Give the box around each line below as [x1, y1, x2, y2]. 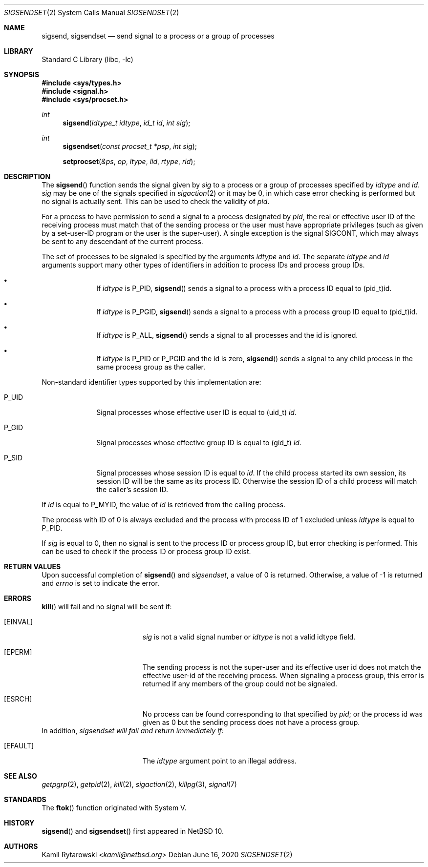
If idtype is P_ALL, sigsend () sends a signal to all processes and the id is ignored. [96, 331, 358, 339]
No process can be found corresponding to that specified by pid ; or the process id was [142, 710, 423, 718]
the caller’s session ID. [96, 485, 169, 494]
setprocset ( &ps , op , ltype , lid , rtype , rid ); [63, 157, 195, 165]
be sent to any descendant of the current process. [42, 237, 203, 246]
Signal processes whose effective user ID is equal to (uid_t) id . [96, 408, 297, 416]
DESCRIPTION [4, 172, 51, 181]
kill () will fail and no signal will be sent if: [42, 602, 172, 611]
